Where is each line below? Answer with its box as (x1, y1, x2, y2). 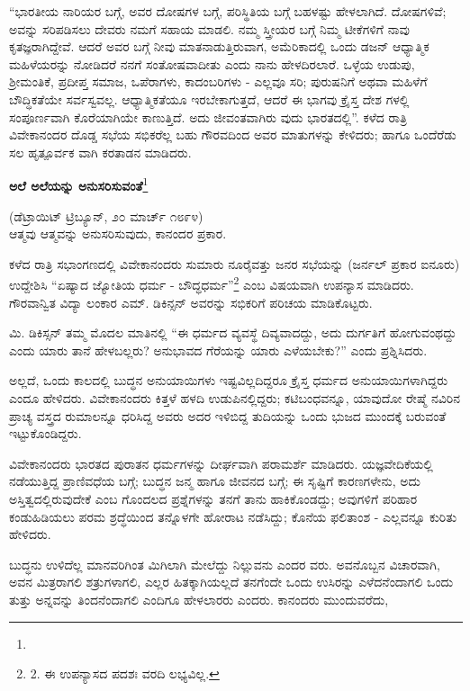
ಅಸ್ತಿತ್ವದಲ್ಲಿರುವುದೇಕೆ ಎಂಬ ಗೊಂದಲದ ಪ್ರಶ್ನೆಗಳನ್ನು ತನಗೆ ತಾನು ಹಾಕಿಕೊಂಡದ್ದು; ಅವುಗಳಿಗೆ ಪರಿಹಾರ (9, 489, 418, 507)
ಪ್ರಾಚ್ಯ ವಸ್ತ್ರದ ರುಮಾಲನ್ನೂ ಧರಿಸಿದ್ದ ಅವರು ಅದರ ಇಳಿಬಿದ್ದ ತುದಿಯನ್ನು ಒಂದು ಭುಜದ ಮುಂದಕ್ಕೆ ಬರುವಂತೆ (9, 406, 447, 425)
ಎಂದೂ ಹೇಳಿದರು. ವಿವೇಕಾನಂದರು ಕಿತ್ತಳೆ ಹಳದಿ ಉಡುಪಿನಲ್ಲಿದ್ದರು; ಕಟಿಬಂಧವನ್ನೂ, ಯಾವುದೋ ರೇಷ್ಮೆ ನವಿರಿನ (9, 389, 460, 407)
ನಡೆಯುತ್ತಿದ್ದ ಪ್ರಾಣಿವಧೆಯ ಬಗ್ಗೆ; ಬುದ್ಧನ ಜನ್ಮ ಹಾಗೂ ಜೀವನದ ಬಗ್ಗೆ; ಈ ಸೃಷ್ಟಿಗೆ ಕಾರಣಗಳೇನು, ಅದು (9, 471, 420, 490)
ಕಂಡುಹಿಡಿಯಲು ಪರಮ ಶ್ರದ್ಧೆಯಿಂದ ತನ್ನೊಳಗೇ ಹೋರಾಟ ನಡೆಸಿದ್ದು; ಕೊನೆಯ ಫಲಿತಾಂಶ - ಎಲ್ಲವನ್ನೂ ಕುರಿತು (9, 507, 457, 525)
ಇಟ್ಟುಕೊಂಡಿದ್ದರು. (9, 424, 82, 443)
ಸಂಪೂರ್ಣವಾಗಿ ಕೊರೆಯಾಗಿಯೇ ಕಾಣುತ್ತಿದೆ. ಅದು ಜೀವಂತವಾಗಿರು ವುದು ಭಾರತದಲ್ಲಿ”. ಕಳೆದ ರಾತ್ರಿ (9, 107, 407, 126)
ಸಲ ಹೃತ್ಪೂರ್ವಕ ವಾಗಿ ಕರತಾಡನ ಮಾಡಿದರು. (9, 142, 192, 161)
